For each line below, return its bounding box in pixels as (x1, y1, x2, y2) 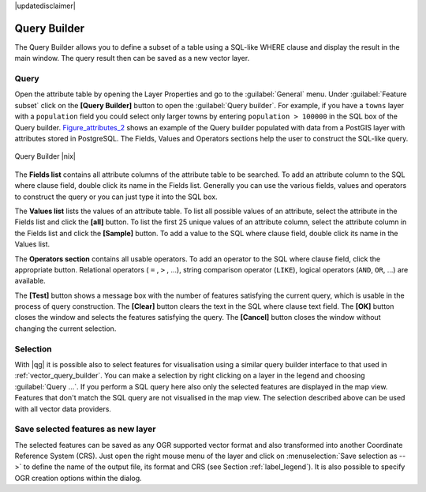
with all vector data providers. (14, 404, 112, 414)
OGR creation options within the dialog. (14, 473, 142, 483)
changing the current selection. (14, 324, 117, 333)
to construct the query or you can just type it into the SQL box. (14, 192, 218, 201)
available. (14, 276, 47, 286)
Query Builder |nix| (14, 152, 77, 161)
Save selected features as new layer (14, 423, 156, 434)
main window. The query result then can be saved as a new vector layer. (14, 54, 250, 63)
